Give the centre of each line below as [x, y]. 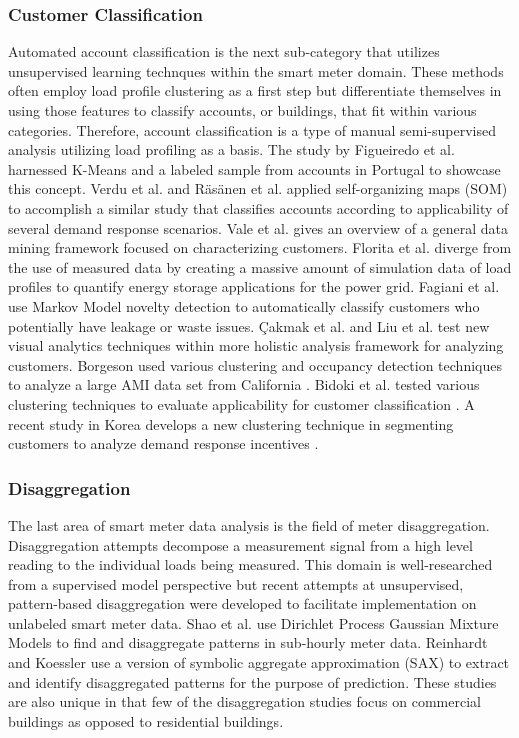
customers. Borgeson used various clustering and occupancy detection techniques [255, 364]
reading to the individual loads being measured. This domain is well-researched [250, 564]
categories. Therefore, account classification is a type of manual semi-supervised [252, 129]
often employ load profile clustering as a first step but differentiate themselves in [255, 90]
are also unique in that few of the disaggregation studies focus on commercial [244, 701]
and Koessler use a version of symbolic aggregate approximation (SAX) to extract [259, 662]
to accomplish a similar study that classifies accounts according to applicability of [258, 207]
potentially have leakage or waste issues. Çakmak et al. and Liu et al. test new [249, 325]
